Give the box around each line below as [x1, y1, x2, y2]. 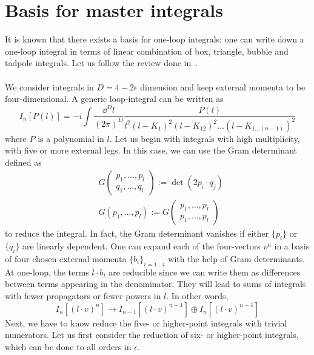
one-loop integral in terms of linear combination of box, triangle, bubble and [5, 44, 289, 57]
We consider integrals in [5, 80, 94, 93]
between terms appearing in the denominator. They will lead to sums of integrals [5, 277, 306, 290]
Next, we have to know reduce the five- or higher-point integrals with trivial [5, 316, 287, 329]
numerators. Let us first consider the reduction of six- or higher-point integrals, [5, 328, 299, 341]
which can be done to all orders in [5, 340, 132, 353]
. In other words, [166, 289, 229, 302]
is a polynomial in [38, 132, 104, 144]
